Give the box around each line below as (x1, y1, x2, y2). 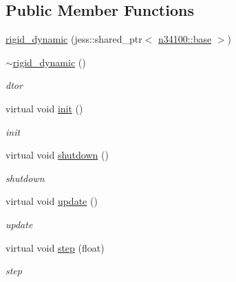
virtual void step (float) (6, 240, 105, 254)
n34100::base (158, 32, 212, 46)
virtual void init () (6, 101, 83, 115)
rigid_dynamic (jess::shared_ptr (6, 32, 142, 46)
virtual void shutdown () (6, 148, 109, 162)
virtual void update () (6, 194, 98, 208)
